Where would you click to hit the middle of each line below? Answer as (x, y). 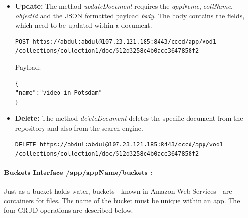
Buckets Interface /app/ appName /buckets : (78, 172)
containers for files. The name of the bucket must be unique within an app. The (122, 200)
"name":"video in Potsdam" (58, 93)
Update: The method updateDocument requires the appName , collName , (124, 6)
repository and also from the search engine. (79, 127)
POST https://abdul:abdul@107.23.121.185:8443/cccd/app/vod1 (116, 41)
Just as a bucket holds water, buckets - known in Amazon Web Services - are (118, 191)
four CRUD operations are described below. (69, 210)
